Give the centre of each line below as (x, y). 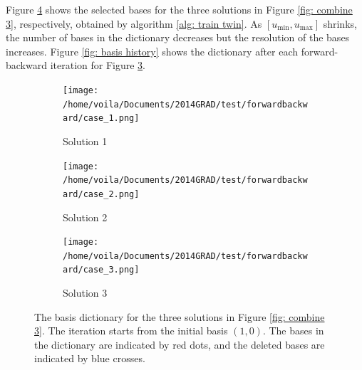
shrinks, (340, 23)
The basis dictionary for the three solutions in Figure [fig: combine (180, 316)
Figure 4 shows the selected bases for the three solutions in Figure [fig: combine (179, 9)
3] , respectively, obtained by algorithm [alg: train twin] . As (134, 23)
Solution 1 (85, 141)
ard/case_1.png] (101, 118)
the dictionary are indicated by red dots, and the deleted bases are (180, 344)
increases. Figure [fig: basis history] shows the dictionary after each (152, 51)
